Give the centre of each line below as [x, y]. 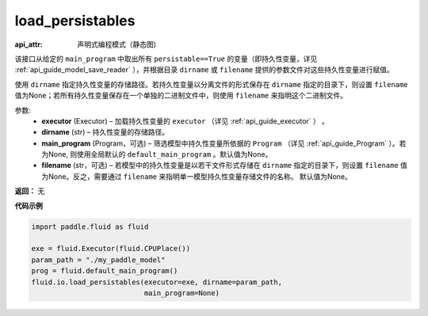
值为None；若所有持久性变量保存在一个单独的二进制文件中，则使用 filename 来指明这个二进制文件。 [181, 96]
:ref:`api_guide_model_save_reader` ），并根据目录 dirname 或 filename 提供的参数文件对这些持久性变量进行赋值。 [204, 70]
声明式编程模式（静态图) [117, 44]
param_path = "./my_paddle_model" [98, 260]
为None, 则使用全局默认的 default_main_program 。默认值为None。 [157, 154]
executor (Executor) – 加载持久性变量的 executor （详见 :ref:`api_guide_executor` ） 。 [185, 121]
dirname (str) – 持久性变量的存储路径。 [105, 132]
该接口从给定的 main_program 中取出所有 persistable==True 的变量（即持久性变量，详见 [166, 59]
